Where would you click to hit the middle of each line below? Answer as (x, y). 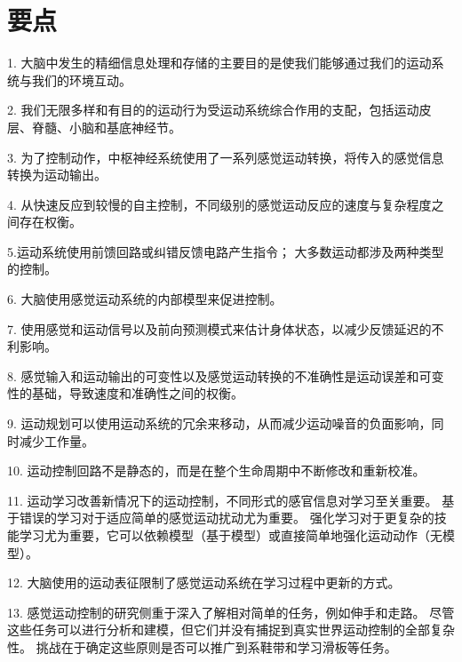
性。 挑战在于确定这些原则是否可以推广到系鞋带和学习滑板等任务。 (202, 646)
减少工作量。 (56, 440)
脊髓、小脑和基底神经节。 (106, 127)
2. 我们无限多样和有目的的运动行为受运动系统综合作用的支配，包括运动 (213, 110)
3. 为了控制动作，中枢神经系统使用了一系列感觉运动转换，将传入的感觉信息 (226, 157)
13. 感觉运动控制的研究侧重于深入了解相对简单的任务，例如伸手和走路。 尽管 (231, 612)
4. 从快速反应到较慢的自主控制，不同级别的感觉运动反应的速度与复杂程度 (219, 204)
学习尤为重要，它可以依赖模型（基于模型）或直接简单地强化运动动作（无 (231, 535)
